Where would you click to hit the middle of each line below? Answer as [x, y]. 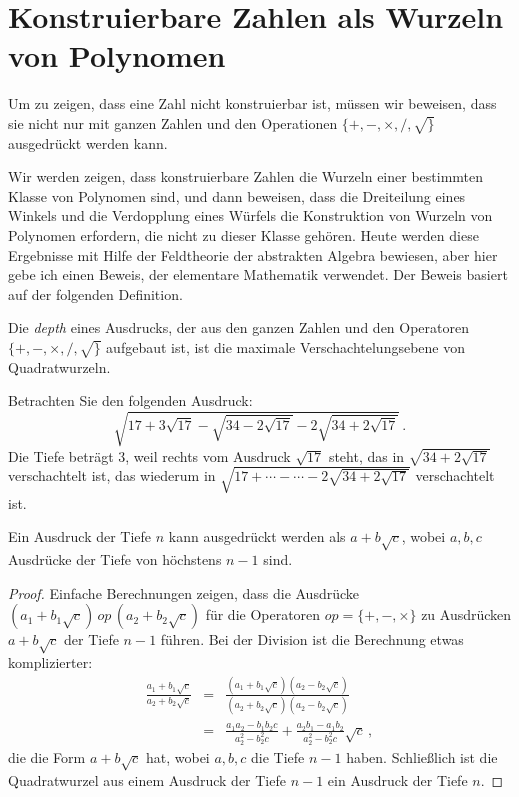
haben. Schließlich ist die [422, 757]
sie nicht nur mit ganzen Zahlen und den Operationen [173, 122]
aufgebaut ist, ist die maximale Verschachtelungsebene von [285, 347]
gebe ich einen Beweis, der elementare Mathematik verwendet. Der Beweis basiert [258, 274]
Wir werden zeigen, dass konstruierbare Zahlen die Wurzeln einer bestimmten [246, 176]
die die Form [47, 757]
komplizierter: [50, 661]
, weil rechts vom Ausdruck [208, 455]
